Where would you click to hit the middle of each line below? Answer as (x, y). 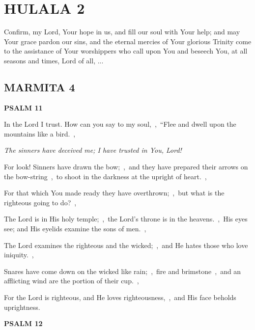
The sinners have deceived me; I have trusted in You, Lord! (93, 150)
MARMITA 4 (40, 87)
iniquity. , (19, 255)
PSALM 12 (23, 323)
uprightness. (22, 307)
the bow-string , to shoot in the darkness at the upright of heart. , (105, 176)
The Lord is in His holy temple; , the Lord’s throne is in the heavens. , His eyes (126, 219)
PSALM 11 (23, 107)
